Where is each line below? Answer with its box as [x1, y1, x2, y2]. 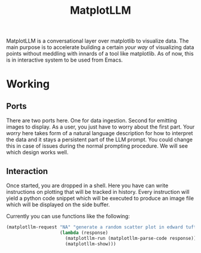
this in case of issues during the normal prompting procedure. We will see [6, 142, 188, 150]
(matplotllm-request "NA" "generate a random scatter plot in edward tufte [6, 224, 199, 230]
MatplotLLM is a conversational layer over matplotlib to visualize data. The [6, 37, 189, 45]
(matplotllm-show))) [65, 240, 117, 247]
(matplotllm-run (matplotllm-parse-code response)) [65, 235, 197, 241]
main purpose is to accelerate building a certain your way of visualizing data [6, 44, 194, 51]
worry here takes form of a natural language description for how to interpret [6, 130, 193, 137]
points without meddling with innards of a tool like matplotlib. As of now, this [6, 50, 194, 57]
